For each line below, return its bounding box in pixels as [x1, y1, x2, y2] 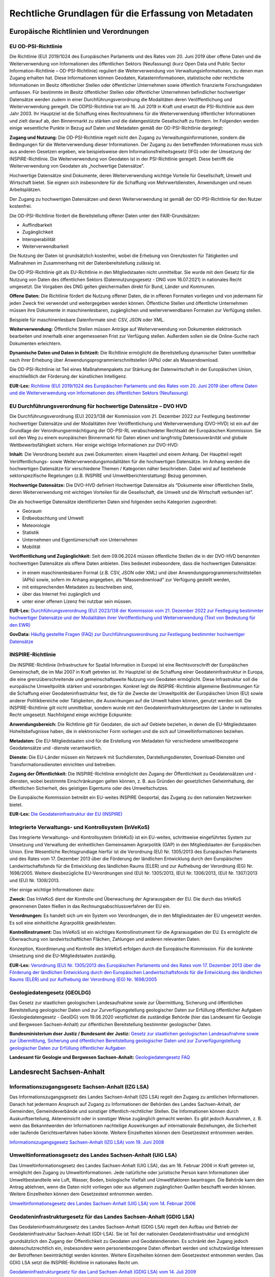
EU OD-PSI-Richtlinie [9, 42, 63, 50]
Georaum [22, 508, 42, 514]
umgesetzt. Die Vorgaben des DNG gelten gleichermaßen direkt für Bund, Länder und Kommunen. [9, 283, 216, 290]
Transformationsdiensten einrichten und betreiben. [9, 761, 117, 767]
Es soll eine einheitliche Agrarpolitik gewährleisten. [9, 919, 117, 926]
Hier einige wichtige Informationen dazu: [9, 887, 95, 893]
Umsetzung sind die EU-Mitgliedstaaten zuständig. [9, 953, 117, 959]
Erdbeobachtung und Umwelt [22, 515, 84, 521]
